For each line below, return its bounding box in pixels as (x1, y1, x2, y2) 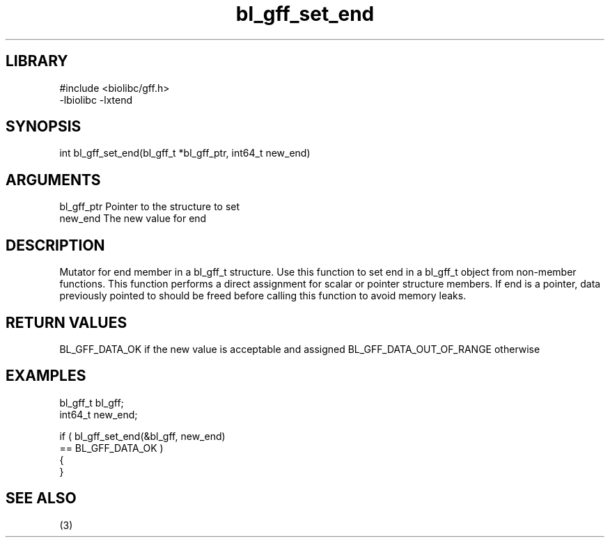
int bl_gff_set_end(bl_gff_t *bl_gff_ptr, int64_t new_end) (59, 147, 311, 159)
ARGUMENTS (6, 171, 101, 189)
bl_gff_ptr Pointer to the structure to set (59, 200, 240, 213)
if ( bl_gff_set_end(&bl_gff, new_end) (59, 430, 226, 442)
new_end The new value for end (59, 212, 207, 225)
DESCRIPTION (6, 236, 105, 254)
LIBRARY (6, 52, 68, 70)
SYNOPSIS (6, 118, 81, 136)
